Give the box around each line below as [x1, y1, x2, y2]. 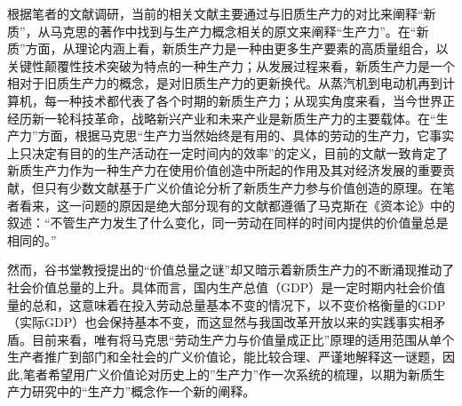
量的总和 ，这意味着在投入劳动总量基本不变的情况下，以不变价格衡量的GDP [7, 295, 446, 314]
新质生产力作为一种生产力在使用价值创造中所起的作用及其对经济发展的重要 [7, 161, 442, 179]
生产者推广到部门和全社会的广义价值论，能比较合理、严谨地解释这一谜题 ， [7, 347, 442, 366]
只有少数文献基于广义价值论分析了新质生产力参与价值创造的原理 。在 [44, 178, 442, 196]
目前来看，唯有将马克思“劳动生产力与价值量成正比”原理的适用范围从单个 [31, 330, 455, 348]
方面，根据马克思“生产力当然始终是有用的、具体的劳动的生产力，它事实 [37, 126, 455, 145]
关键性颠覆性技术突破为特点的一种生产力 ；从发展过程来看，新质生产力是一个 [7, 56, 455, 75]
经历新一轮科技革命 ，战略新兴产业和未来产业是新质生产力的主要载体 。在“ [7, 108, 436, 127]
